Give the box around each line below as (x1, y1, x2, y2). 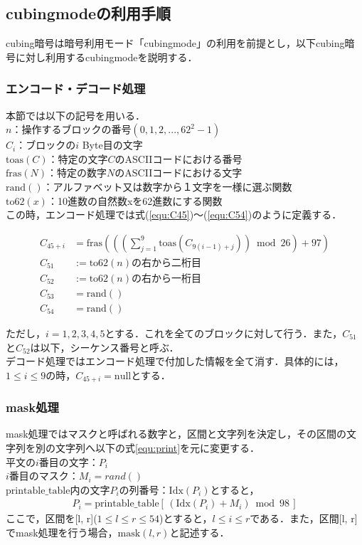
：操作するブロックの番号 (11, 122, 132, 137)
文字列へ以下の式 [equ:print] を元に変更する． (55, 440, 260, 455)
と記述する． (169, 524, 230, 539)
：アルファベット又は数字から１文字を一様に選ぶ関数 (43, 179, 292, 194)
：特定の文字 (48, 151, 108, 166)
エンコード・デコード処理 (6, 80, 146, 97)
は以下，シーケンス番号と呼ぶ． (30, 339, 179, 354)
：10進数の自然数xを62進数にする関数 (47, 193, 223, 208)
